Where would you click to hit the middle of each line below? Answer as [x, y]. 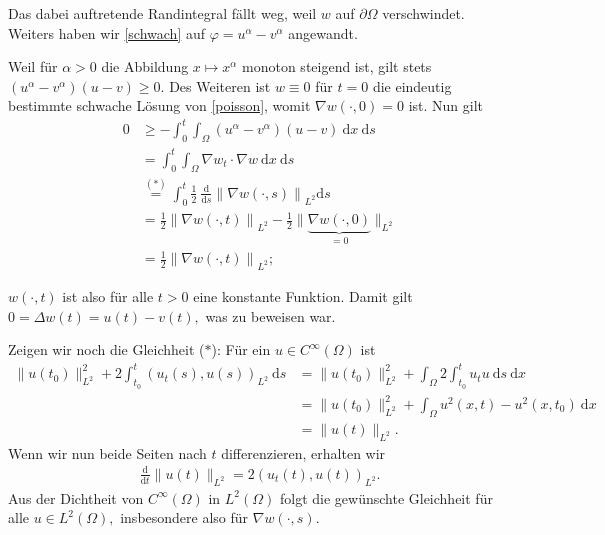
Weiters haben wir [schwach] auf [107, 32]
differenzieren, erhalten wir [303, 452]
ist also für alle [108, 296]
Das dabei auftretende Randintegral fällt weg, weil [162, 13]
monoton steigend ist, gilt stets [337, 66]
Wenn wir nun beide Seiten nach [107, 452]
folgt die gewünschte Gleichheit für [386, 497]
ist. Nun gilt [445, 105]
